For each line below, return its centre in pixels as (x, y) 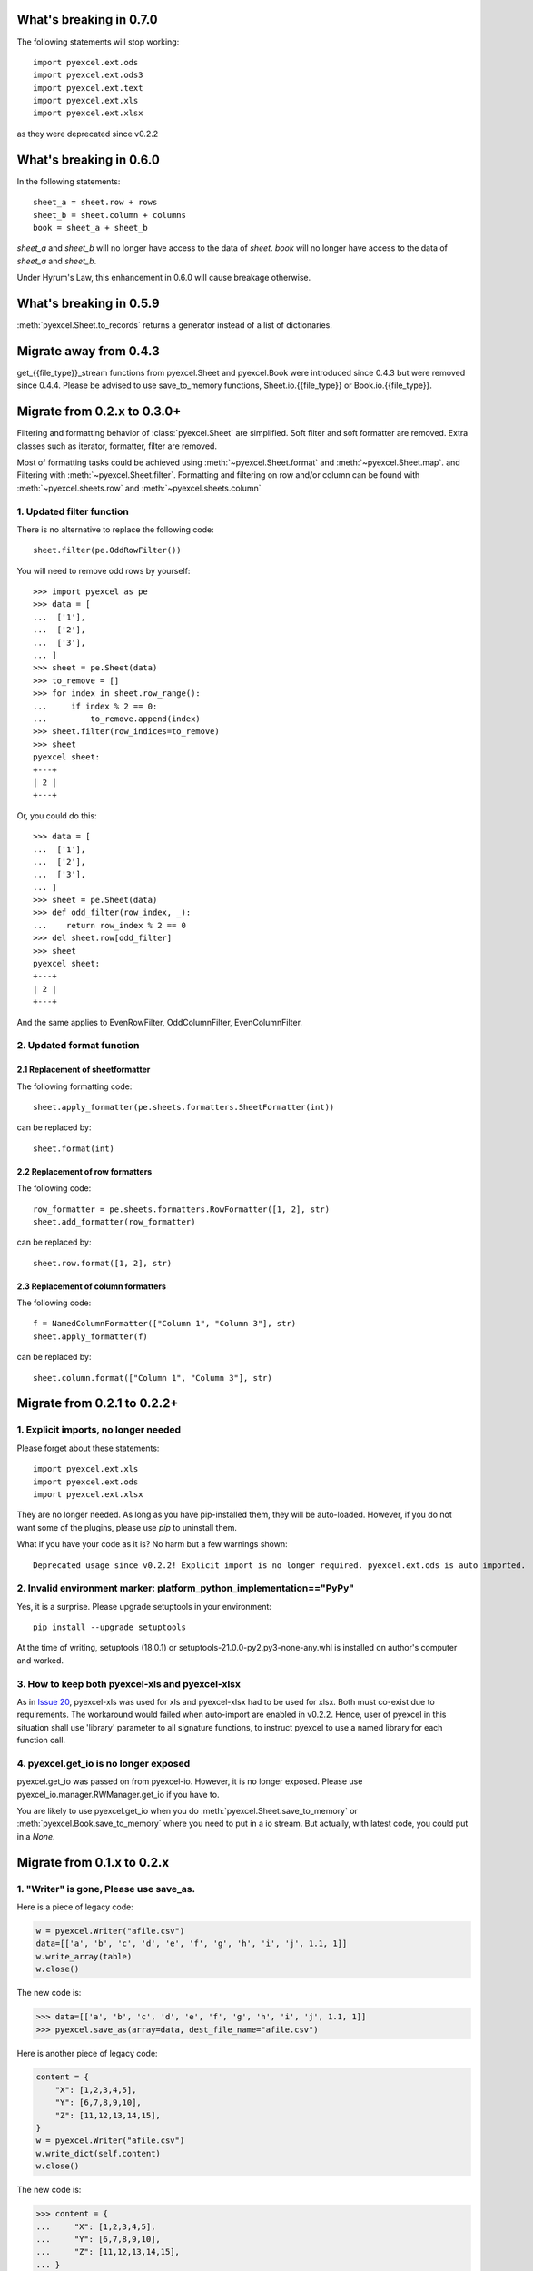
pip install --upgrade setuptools (109, 1627)
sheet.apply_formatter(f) (91, 1336)
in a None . (36, 1836)
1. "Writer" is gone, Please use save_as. (106, 1889)
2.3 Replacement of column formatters (92, 1286)
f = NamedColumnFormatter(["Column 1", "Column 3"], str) (165, 1324)
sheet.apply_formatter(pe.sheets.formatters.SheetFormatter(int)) (184, 1107)
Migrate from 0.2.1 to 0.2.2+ (98, 1403)
